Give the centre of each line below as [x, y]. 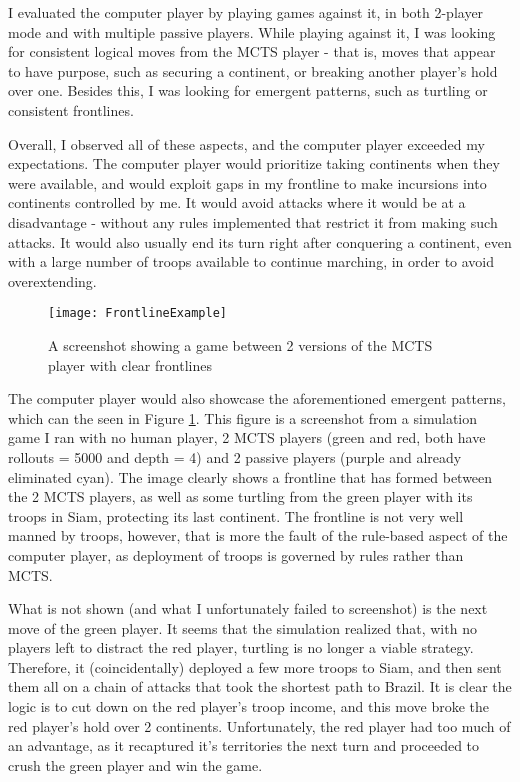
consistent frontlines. [71, 109]
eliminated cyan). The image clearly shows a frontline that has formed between [250, 476]
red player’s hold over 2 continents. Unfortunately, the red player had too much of [259, 725]
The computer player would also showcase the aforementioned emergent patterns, [257, 398]
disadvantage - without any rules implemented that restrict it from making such [253, 221]
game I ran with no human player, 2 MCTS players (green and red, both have [247, 437]
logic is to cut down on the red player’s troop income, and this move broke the [249, 706]
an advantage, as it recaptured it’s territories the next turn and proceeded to [244, 745]
